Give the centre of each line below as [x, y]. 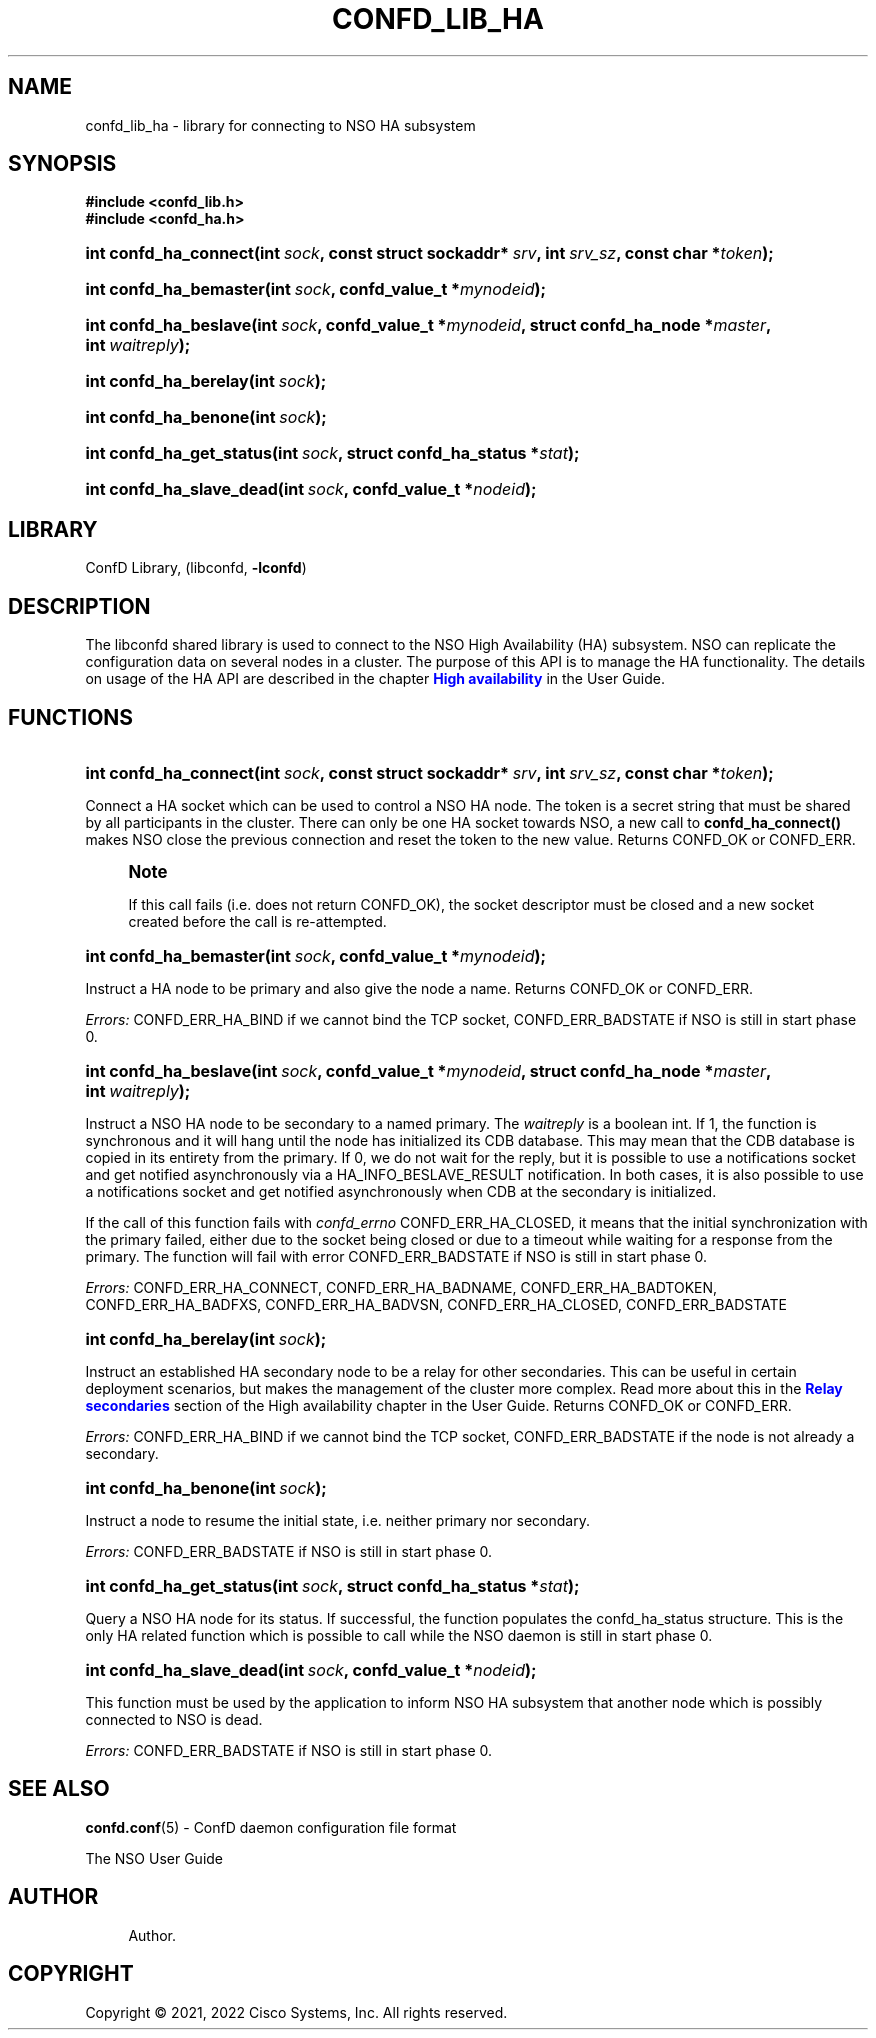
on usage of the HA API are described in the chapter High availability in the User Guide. [375, 679]
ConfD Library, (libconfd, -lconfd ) [196, 568]
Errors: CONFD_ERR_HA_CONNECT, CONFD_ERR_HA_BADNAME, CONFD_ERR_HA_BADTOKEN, [401, 1287]
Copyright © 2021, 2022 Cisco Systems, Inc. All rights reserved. [296, 2012]
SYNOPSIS [62, 164]
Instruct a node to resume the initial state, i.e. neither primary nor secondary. [337, 1520]
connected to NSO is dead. [174, 1719]
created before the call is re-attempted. [257, 921]
